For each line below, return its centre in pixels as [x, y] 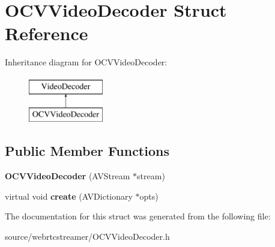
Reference [47, 33]
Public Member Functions [87, 151]
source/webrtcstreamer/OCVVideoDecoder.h [87, 237]
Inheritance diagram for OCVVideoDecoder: [86, 62]
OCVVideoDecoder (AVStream [68, 176]
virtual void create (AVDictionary [69, 196]
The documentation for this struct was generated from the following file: [138, 216]
